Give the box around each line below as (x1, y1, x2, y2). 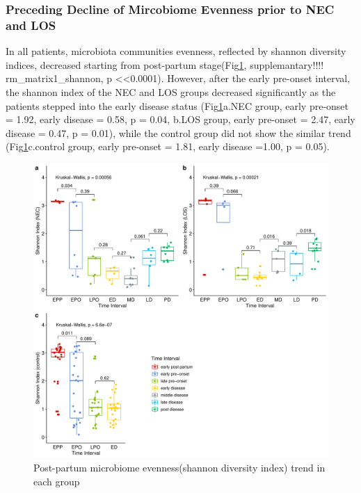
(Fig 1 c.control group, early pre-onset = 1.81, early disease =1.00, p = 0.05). (6, 139, 330, 154)
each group (33, 474, 80, 489)
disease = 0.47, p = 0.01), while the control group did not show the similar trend (6, 125, 351, 140)
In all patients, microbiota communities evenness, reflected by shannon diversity (6, 44, 346, 58)
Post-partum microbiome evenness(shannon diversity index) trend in (33, 460, 326, 475)
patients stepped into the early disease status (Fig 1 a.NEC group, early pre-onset (6, 98, 349, 113)
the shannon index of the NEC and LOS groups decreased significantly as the (6, 84, 336, 99)
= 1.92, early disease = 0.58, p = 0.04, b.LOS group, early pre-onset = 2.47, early (6, 112, 355, 127)
